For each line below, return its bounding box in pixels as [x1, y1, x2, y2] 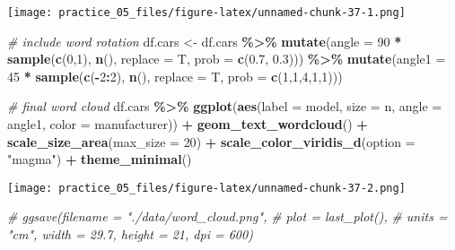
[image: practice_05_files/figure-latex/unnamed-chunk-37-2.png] [7, 181, 406, 194]
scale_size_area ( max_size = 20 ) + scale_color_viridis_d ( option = [7, 132, 416, 151]
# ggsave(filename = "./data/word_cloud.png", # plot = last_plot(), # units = [7, 207, 448, 226]
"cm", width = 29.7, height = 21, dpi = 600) [7, 225, 253, 244]
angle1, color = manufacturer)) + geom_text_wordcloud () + [7, 115, 368, 134]
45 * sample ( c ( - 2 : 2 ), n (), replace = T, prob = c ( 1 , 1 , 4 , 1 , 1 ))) [7, 66, 343, 85]
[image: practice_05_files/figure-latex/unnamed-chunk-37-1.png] [7, 6, 406, 19]
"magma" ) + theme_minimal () [7, 150, 192, 168]
